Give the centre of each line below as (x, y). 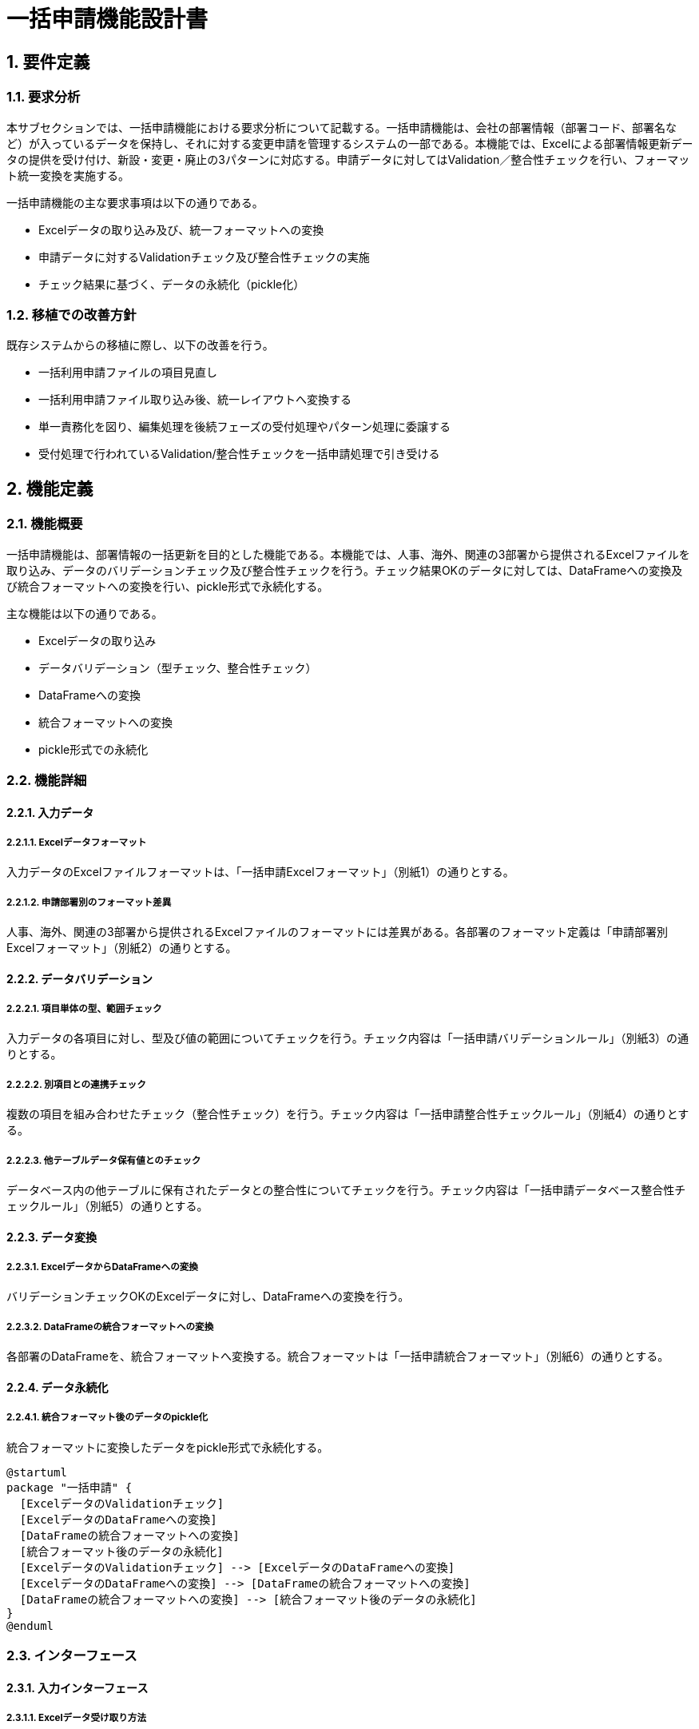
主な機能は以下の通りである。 (85, 613)
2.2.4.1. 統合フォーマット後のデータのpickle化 (107, 1418)
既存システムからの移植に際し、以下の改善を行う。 (140, 345)
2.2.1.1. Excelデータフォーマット (77, 842)
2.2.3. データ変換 (52, 1237)
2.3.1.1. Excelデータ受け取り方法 (77, 1717)
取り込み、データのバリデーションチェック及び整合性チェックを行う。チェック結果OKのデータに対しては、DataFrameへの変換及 (345, 570)
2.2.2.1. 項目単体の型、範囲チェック (84, 1009)
